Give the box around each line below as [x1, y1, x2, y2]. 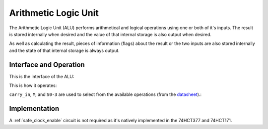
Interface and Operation [9, 60, 85, 69]
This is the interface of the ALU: [9, 73, 74, 79]
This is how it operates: [9, 83, 57, 88]
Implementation [9, 104, 60, 113]
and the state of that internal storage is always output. [9, 47, 120, 53]
